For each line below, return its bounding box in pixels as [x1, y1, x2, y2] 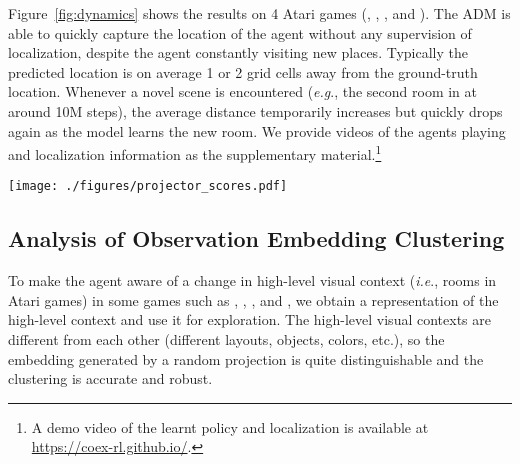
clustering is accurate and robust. [8, 368, 213, 389]
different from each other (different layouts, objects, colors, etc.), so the [8, 329, 445, 350]
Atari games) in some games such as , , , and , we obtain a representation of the [8, 289, 499, 310]
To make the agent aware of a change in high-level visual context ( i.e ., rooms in [8, 270, 497, 291]
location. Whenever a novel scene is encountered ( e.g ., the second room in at [8, 81, 478, 102]
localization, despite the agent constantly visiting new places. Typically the [8, 42, 468, 63]
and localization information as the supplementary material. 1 [8, 141, 382, 164]
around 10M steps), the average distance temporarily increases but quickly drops [8, 100, 503, 121]
